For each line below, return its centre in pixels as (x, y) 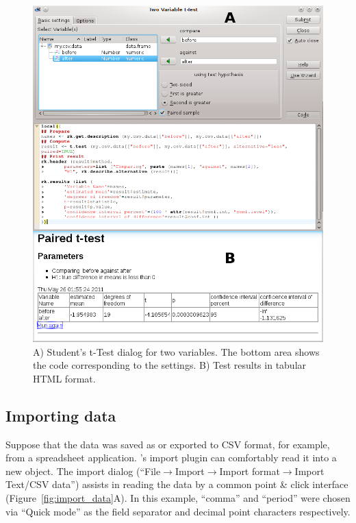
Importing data (61, 415)
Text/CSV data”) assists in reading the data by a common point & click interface (177, 484)
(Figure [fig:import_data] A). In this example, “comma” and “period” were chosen (178, 498)
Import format (250, 471)
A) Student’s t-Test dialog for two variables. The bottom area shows (176, 351)
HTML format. (64, 378)
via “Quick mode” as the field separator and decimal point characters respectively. (178, 511)
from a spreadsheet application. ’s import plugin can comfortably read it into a (171, 458)
